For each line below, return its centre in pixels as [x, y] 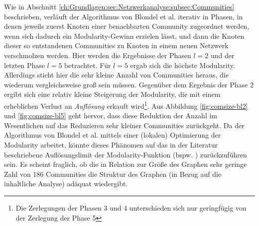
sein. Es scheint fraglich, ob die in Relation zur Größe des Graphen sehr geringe [126, 164]
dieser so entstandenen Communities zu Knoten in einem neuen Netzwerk [116, 45]
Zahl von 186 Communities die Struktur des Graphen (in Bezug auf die [113, 174]
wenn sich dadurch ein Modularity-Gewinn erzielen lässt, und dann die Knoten [124, 36]
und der [222, 55]
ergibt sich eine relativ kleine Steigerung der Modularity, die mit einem [112, 94]
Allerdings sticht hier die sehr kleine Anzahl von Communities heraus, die [116, 75]
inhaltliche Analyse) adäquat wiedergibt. [66, 184]
